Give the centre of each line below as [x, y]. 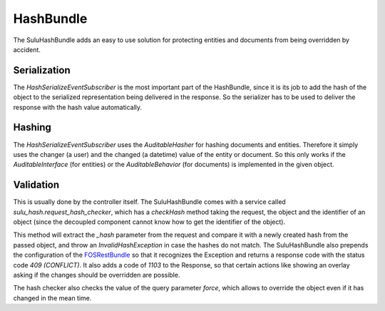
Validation [36, 185]
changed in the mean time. [52, 298]
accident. [27, 49]
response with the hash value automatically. [78, 107]
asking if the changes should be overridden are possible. [97, 275]
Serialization [42, 70]
